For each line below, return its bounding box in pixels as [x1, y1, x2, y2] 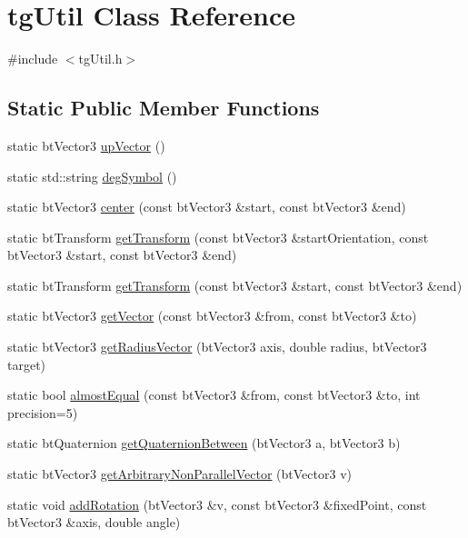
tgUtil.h [78, 49, 123, 68]
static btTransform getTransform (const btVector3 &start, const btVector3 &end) [7, 275, 463, 294]
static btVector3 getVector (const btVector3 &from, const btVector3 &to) [7, 306, 417, 325]
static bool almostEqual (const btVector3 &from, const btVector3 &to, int [7, 385, 421, 404]
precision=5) [7, 403, 78, 422]
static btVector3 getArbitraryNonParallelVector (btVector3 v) [7, 464, 352, 483]
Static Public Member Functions [7, 94, 320, 122]
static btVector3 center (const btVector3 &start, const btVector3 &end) [7, 197, 406, 216]
